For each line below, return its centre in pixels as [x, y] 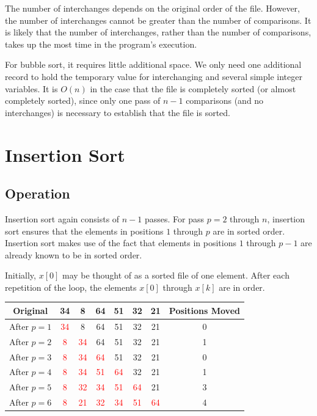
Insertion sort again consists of [62, 218]
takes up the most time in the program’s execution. [101, 44]
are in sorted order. [249, 231]
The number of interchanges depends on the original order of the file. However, [152, 8]
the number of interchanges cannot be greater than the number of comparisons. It [158, 20]
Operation [38, 193]
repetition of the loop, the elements [71, 287]
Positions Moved [204, 310]
